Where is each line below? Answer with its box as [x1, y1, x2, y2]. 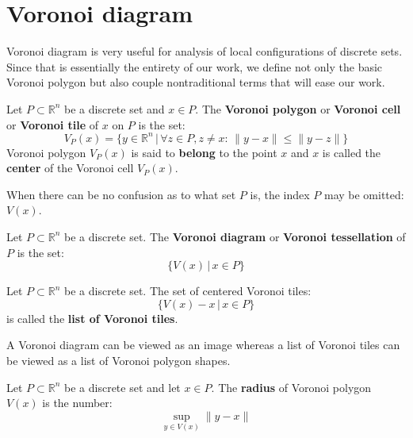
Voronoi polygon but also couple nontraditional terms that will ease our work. [6, 74, 385, 90]
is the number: [42, 394, 113, 411]
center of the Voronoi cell [6, 159, 134, 176]
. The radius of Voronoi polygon [211, 378, 372, 395]
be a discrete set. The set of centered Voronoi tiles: [64, 282, 312, 299]
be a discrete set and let [64, 378, 181, 395]
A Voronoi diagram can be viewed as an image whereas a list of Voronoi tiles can [6, 336, 400, 353]
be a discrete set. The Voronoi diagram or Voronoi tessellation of [64, 228, 406, 244]
